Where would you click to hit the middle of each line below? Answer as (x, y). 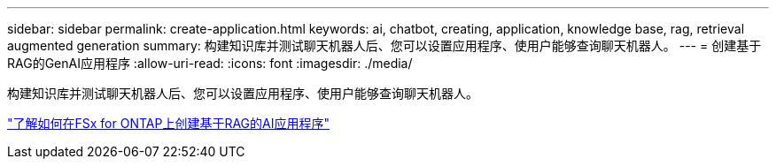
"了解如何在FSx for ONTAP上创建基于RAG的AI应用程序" (168, 123)
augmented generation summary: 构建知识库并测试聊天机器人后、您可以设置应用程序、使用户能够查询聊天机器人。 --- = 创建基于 (384, 45)
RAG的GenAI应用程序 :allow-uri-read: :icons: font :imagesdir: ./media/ (210, 63)
